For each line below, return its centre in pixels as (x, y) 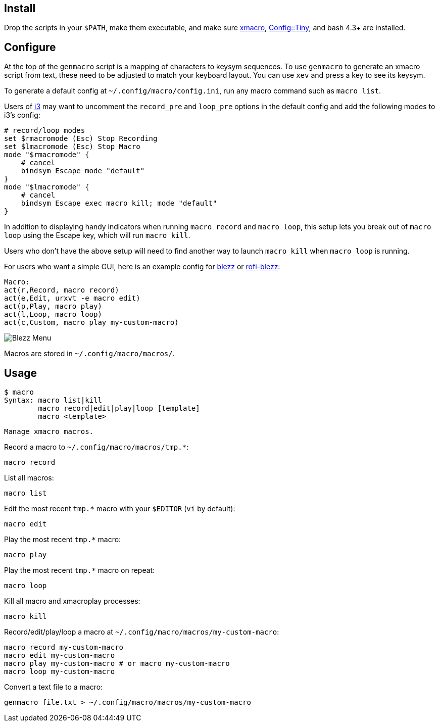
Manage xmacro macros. (49, 432)
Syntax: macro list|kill (53, 400)
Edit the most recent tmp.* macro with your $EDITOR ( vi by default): (120, 509)
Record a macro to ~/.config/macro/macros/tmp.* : (96, 447)
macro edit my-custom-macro (60, 656)
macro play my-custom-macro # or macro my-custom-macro (117, 664)
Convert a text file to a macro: (54, 687)
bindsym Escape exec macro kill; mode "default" (119, 203)
